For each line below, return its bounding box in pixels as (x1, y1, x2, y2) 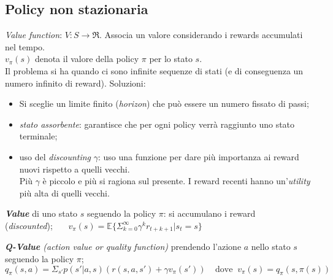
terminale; (19, 130, 58, 142)
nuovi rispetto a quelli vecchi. (19, 162, 130, 175)
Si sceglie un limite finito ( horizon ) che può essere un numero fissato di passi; (19, 97, 309, 110)
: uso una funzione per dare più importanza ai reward (98, 150, 299, 163)
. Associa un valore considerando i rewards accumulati (99, 28, 303, 41)
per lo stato (149, 52, 193, 65)
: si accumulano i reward (163, 207, 256, 220)
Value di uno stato (5, 207, 78, 220)
